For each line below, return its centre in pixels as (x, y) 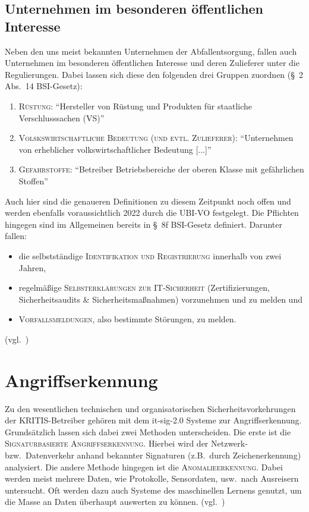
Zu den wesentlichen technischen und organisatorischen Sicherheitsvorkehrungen (150, 408)
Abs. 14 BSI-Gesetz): (44, 86)
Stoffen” (33, 180)
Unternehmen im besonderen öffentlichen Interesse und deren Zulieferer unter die (152, 63)
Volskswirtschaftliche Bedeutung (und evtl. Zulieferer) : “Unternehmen (156, 138)
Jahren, (32, 267)
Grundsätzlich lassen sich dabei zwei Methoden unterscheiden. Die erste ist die (148, 431)
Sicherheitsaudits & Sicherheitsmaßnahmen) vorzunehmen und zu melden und (160, 299)
